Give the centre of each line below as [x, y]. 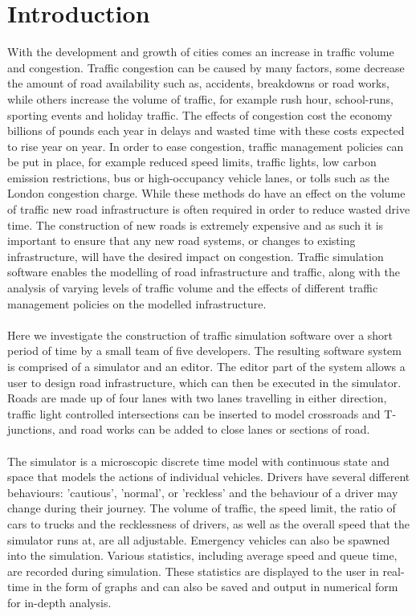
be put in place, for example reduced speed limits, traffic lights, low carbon [192, 162]
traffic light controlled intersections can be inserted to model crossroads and [194, 413]
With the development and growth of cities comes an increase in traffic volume [201, 52]
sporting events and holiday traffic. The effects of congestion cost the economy [200, 114]
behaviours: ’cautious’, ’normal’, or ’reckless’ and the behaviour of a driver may [203, 492]
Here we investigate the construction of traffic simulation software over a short [200, 335]
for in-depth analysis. [59, 602]
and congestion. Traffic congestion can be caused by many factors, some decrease [206, 67]
